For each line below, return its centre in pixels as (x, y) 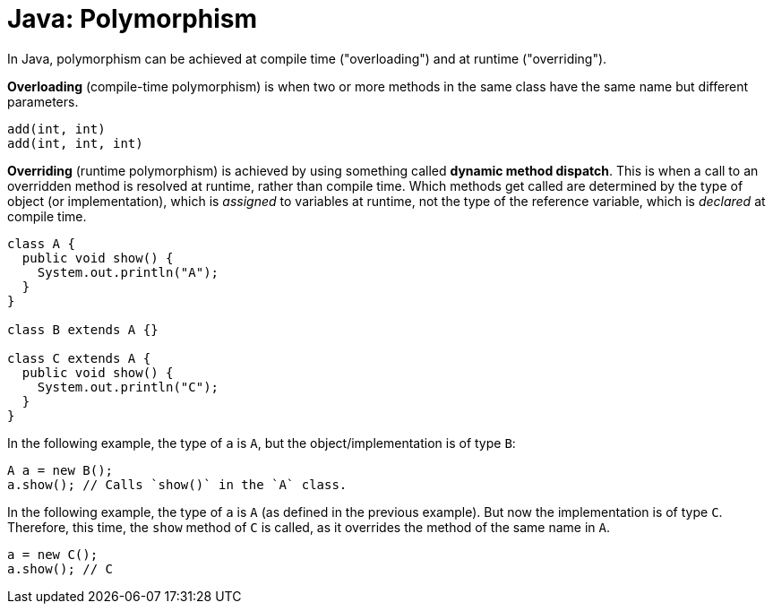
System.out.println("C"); (128, 387)
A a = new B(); (60, 470)
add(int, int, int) (75, 143)
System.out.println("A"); (128, 272)
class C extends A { (79, 358)
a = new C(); (53, 554)
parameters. (43, 101)
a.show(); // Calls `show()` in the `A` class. (177, 484)
